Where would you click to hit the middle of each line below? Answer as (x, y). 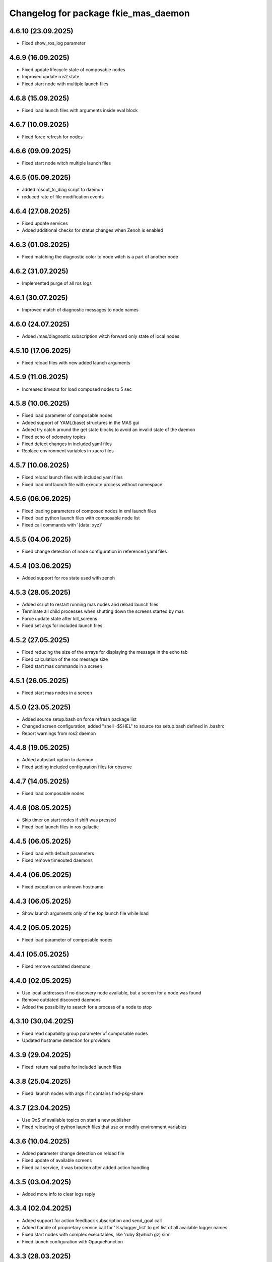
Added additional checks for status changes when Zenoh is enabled (92, 230)
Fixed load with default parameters (58, 853)
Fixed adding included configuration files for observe (77, 767)
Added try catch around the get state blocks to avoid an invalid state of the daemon (109, 430)
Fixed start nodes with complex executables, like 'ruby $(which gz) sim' (96, 1235)
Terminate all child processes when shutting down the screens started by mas (103, 611)
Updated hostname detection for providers (66, 1040)
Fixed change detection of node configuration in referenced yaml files (94, 551)
